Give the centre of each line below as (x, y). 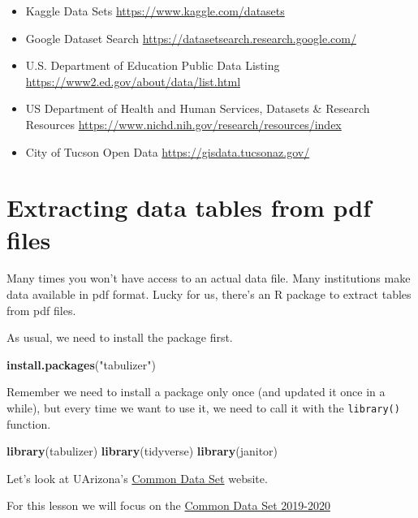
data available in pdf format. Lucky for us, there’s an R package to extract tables (209, 294)
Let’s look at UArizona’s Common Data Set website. (137, 478)
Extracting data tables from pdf (189, 207)
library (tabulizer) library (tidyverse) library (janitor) (142, 451)
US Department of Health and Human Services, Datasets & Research (198, 108)
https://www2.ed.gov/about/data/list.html (133, 81)
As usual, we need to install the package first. (120, 337)
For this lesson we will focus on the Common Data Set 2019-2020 (168, 505)
